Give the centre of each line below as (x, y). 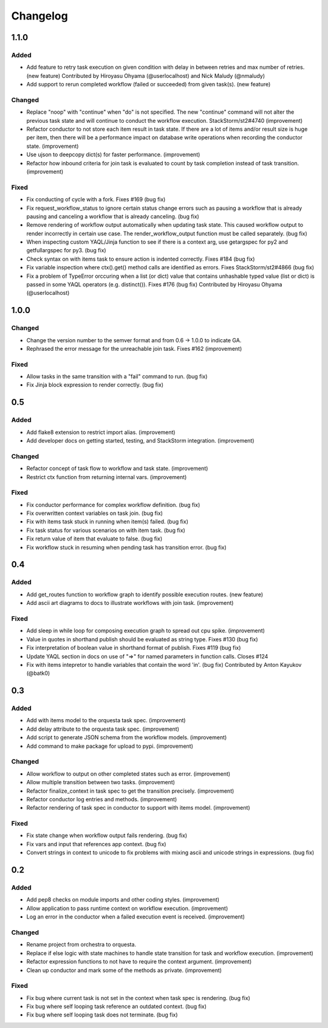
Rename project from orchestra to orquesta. (81, 945)
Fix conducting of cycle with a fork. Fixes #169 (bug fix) (96, 199)
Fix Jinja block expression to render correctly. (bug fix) (95, 385)
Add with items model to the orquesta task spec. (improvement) (106, 720)
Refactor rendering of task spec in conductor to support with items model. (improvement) (138, 808)
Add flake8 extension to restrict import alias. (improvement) (101, 432)
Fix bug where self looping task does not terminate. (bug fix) (102, 1015)
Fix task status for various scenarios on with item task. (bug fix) (106, 530)
